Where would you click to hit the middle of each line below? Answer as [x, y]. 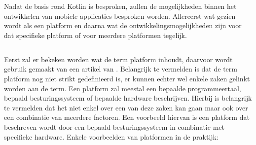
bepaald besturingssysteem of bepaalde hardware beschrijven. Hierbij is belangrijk [128, 98]
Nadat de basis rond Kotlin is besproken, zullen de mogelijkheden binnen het [120, 6]
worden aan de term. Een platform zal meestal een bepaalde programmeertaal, [123, 88]
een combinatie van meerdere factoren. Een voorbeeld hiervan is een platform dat [127, 117]
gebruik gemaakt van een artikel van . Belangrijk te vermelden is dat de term [121, 69]
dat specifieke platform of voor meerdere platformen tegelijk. [95, 35]
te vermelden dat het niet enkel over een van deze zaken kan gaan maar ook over [126, 107]
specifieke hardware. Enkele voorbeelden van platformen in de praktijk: [111, 136]
